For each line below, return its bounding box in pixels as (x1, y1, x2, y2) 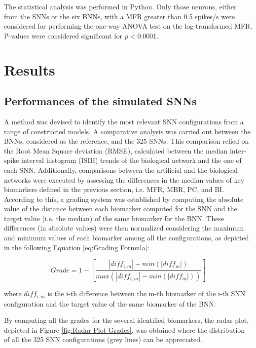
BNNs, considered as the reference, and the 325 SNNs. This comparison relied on (4, 136, 249, 146)
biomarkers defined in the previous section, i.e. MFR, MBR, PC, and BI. (4, 184, 224, 194)
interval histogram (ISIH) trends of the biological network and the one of (21, 155, 242, 165)
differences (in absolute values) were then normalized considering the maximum (4, 223, 244, 233)
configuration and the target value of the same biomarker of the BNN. (4, 298, 216, 309)
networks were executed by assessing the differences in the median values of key (4, 174, 245, 185)
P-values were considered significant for (4, 30, 123, 40)
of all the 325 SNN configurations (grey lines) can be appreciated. (4, 334, 203, 345)
